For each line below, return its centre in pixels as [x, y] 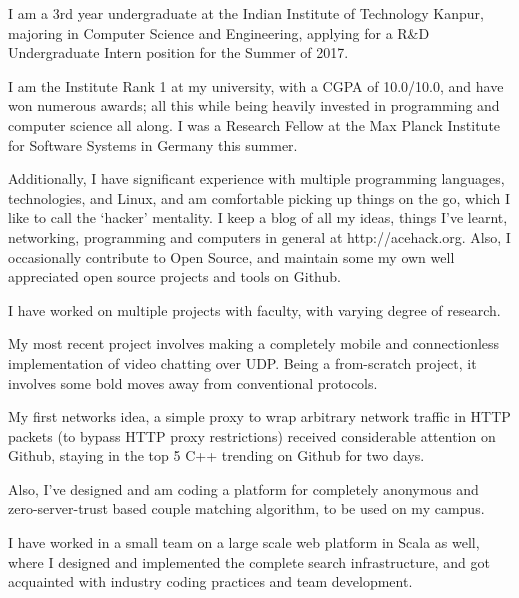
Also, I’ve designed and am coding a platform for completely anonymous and [243, 488]
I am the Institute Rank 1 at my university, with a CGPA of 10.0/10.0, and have [256, 85]
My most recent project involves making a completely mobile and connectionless [254, 343]
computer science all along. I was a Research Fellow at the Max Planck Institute [254, 124]
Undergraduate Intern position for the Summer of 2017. [178, 52]
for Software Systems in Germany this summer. [153, 144]
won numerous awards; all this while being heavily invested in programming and [254, 105]
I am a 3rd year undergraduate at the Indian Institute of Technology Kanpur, [246, 13]
